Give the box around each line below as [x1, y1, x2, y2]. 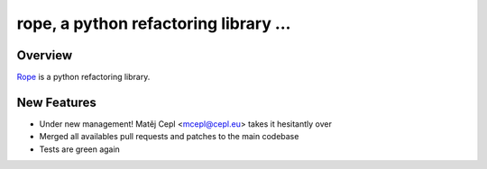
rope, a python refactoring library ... [16, 13, 291, 33]
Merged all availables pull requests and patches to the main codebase [39, 131, 299, 142]
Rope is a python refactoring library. [16, 72, 151, 83]
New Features [16, 94, 96, 110]
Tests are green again [39, 144, 121, 155]
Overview [16, 48, 73, 63]
